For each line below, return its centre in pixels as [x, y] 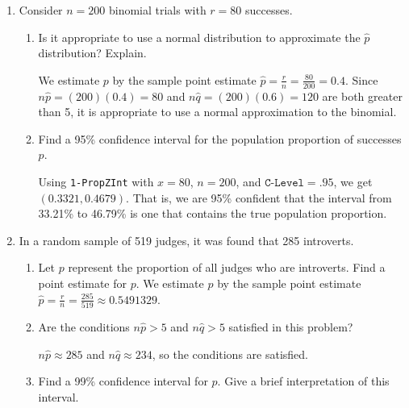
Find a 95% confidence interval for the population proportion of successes [220, 138]
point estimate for [82, 283]
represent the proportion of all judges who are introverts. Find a [227, 267]
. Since [361, 79]
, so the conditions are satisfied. [230, 354]
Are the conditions [84, 326]
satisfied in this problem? [291, 326]
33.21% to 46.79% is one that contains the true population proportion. [213, 213]
